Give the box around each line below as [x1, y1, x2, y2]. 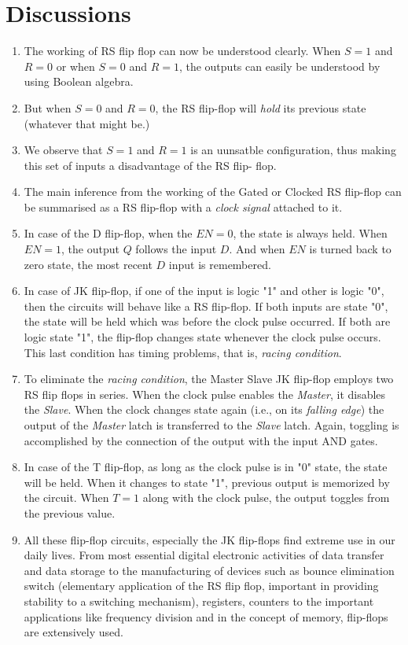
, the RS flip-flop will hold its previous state [155, 99, 366, 116]
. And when [229, 241, 285, 257]
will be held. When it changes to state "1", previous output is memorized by [24, 474, 390, 490]
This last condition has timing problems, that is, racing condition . [24, 344, 342, 360]
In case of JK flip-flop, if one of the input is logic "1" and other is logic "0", [24, 282, 384, 299]
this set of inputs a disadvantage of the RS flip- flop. [24, 157, 277, 173]
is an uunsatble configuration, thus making [190, 142, 396, 158]
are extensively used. [24, 624, 123, 640]
